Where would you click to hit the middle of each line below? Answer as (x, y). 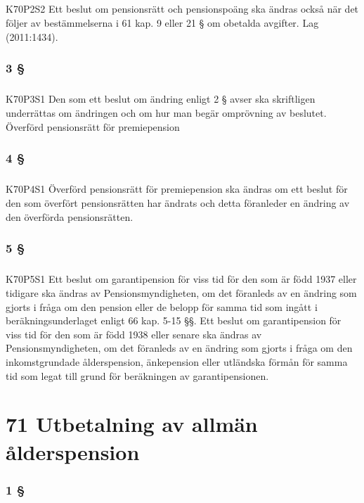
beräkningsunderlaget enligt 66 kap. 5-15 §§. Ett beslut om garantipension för (174, 320)
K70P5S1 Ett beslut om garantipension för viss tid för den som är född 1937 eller (181, 279)
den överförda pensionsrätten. (70, 216)
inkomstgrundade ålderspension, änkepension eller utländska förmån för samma (177, 361)
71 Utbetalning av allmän (132, 424)
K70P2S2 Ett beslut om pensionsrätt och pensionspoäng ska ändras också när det (182, 9)
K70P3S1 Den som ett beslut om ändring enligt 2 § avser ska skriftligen (161, 99)
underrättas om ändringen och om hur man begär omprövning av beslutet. (166, 112)
